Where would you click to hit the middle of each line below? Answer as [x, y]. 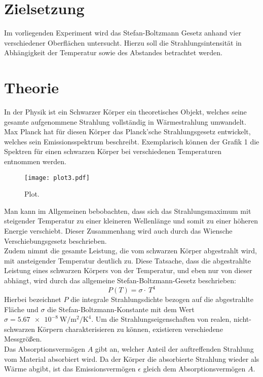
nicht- [242, 319]
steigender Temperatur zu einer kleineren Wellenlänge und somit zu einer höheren [131, 221]
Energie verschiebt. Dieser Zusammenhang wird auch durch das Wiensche [118, 231]
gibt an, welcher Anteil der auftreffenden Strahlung [174, 349]
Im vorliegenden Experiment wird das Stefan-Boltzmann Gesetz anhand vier [123, 33]
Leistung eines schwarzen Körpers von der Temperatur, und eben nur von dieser [128, 270]
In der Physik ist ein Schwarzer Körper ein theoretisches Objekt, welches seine [125, 112]
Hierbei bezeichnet [33, 299]
